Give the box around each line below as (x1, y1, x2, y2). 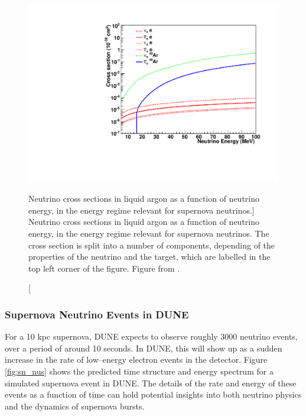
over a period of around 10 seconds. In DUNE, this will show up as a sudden (5, 341, 282, 354)
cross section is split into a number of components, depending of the (28, 238, 275, 251)
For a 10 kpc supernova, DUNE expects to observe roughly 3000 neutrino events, (5, 330, 298, 343)
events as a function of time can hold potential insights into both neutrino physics (5, 388, 302, 401)
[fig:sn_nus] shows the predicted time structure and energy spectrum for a (5, 365, 274, 377)
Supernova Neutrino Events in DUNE (5, 307, 189, 321)
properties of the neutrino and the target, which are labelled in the (28, 250, 271, 263)
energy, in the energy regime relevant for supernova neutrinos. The (28, 227, 269, 240)
